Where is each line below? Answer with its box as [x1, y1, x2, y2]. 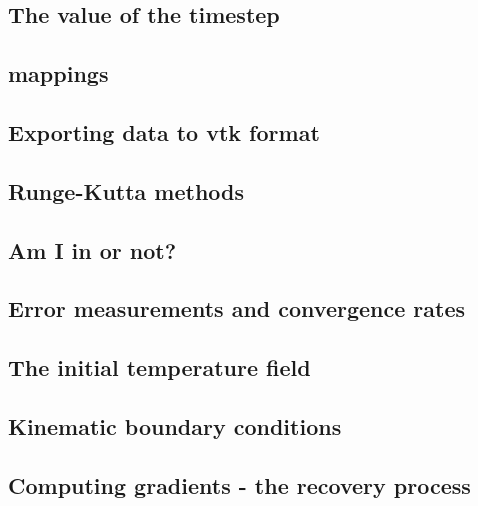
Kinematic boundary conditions [8, 410, 342, 441]
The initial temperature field [8, 352, 311, 383]
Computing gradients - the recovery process [8, 469, 471, 500]
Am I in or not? [8, 234, 177, 265]
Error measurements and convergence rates [8, 293, 466, 324]
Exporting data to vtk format [8, 116, 320, 147]
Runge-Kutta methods [8, 175, 245, 206]
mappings [8, 58, 109, 89]
